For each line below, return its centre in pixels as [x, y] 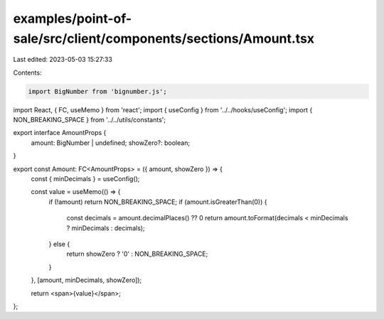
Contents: [27, 72]
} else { [59, 244]
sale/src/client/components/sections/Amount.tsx [164, 38]
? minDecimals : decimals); [106, 228]
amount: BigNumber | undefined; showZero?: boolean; [111, 143]
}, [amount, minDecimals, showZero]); [86, 280]
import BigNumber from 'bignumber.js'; [97, 91]
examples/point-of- [73, 18]
